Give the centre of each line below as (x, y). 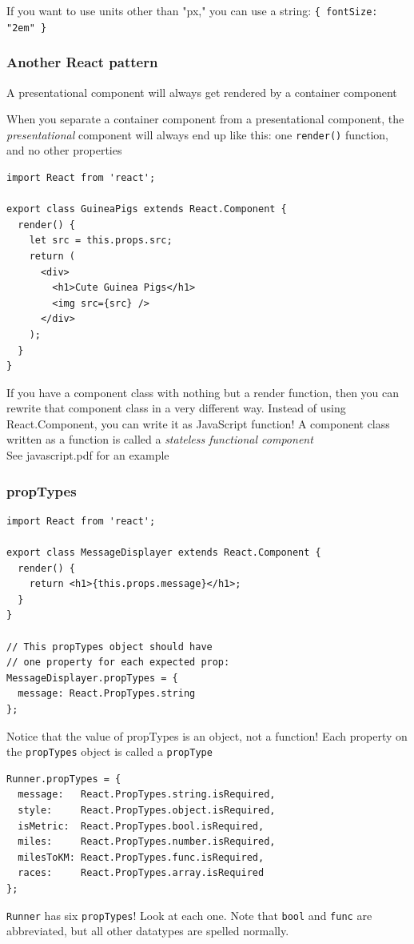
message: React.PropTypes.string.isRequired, (147, 795)
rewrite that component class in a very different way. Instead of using (176, 408)
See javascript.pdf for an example (88, 455)
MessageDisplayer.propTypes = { (92, 678)
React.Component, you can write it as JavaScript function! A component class (198, 423)
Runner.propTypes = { (64, 779)
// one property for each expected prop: (118, 663)
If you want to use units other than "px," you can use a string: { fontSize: (192, 10)
